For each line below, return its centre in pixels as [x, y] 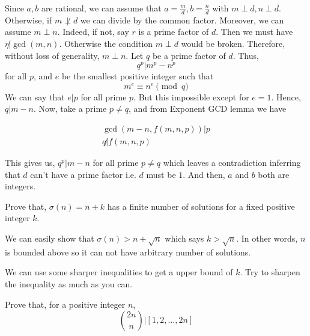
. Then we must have [254, 32]
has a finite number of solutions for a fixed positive [201, 206]
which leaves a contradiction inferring [232, 163]
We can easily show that [50, 238]
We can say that [35, 96]
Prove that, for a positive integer [65, 304]
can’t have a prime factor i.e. [83, 174]
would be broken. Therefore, [233, 44]
